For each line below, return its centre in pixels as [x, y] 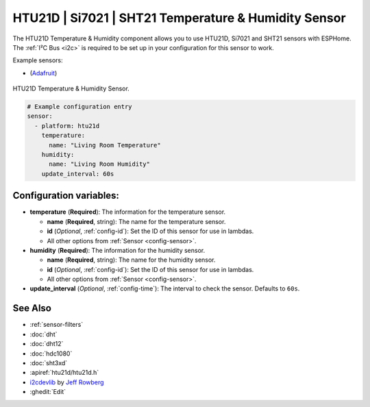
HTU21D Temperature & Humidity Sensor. [71, 88]
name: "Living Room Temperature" [105, 145]
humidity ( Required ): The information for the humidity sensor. [118, 250]
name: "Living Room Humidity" [100, 164]
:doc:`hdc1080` [51, 354]
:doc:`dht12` [47, 344]
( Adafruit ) [44, 73]
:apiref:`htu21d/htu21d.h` [64, 373]
